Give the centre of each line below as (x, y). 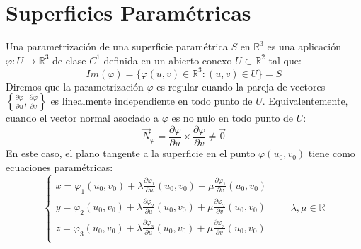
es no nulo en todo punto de (233, 118)
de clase (69, 60)
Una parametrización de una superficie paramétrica (117, 46)
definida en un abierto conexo (168, 60)
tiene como (332, 153)
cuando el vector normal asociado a (82, 118)
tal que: (285, 60)
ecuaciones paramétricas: (59, 167)
